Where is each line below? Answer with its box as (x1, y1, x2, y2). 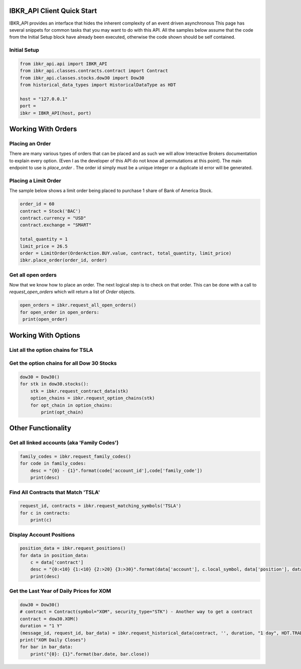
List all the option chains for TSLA (9, 346, 93, 353)
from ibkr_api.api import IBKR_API (20, 61, 107, 66)
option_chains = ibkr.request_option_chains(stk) (30, 395, 155, 401)
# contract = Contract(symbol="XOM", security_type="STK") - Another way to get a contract (20, 609, 253, 615)
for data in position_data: (20, 552, 89, 558)
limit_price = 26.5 (20, 243, 68, 249)
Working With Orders (9, 125, 77, 133)
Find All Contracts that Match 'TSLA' (9, 489, 100, 496)
